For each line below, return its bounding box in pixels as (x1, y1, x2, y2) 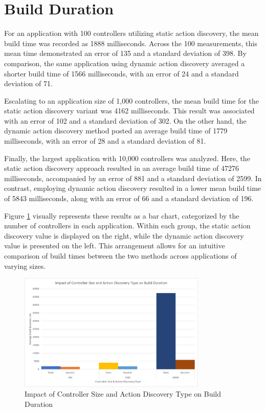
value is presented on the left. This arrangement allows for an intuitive (4, 240, 225, 251)
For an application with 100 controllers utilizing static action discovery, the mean (4, 28, 259, 38)
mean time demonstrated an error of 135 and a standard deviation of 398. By (4, 48, 247, 58)
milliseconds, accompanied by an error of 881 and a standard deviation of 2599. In (4, 172, 262, 183)
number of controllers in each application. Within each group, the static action (4, 220, 251, 231)
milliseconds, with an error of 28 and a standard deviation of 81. (4, 135, 206, 146)
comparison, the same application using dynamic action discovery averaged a (4, 57, 245, 68)
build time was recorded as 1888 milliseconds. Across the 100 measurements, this (4, 37, 257, 48)
